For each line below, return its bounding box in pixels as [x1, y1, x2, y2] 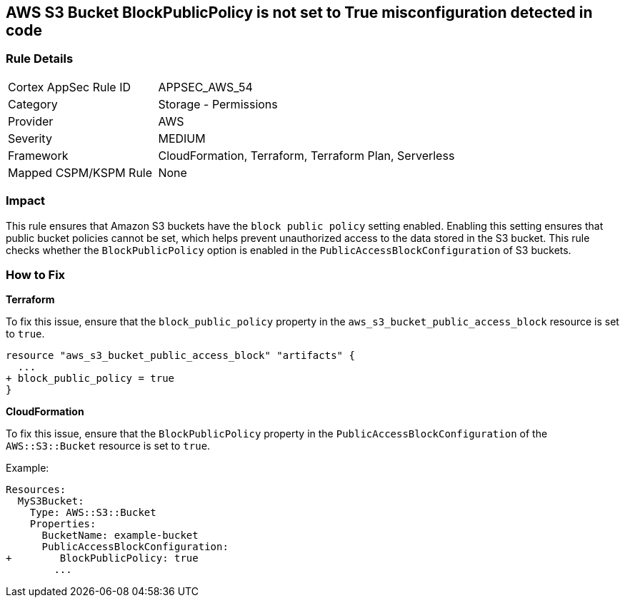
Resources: [6, 484, 66, 496]
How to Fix [6, 267, 66, 282]
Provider [8, 113, 54, 128]
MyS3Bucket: [17, 495, 84, 507]
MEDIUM [158, 131, 206, 146]
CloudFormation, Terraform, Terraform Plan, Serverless [158, 148, 455, 163]
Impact [6, 193, 46, 208]
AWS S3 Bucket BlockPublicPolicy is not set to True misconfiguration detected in [6, 4, 593, 21]
